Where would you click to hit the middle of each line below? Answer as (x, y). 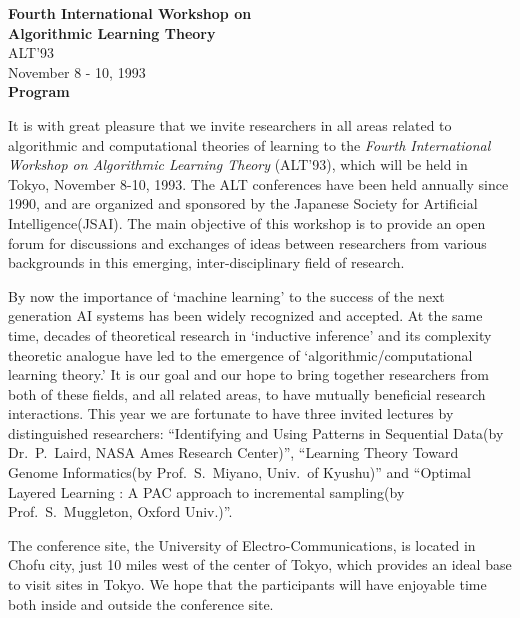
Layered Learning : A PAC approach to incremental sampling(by (206, 491)
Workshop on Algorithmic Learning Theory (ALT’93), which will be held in (238, 164)
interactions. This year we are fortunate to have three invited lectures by (231, 413)
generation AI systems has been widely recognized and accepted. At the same (245, 315)
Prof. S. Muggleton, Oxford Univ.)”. (120, 511)
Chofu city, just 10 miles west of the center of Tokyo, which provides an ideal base (260, 564)
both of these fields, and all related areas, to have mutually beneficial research (247, 393)
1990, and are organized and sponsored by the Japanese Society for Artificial (243, 203)
